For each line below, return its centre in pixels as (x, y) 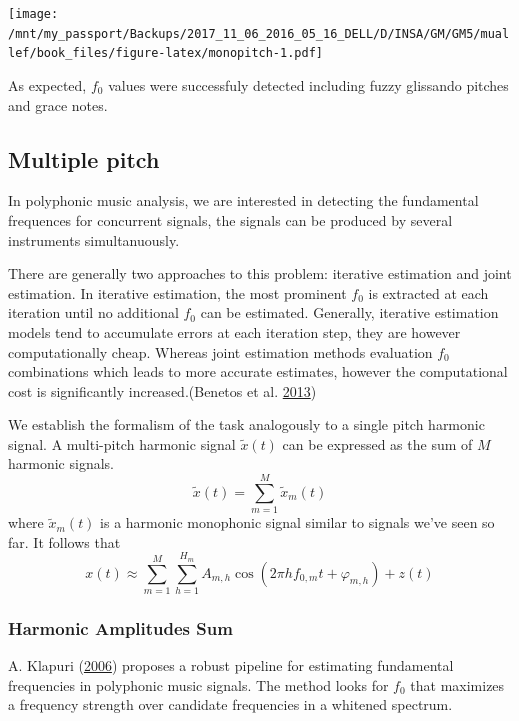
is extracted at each (428, 292)
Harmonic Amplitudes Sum (120, 627)
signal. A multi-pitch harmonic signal (122, 443)
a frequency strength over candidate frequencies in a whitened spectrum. (230, 704)
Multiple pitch (84, 158)
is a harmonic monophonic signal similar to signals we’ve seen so (297, 522)
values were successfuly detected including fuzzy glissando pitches (308, 84)
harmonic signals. (61, 463)
